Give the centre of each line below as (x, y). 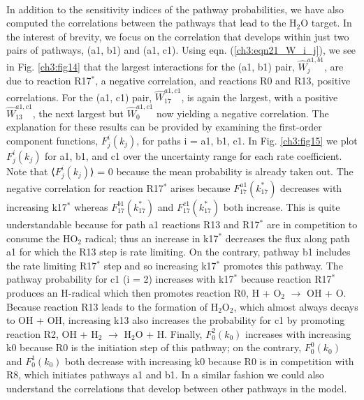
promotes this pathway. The (283, 265)
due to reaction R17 (49, 81)
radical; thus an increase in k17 (152, 238)
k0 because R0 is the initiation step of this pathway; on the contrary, (154, 347)
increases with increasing (298, 333)
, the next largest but (78, 113)
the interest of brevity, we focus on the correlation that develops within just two (178, 36)
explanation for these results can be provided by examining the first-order (164, 127)
